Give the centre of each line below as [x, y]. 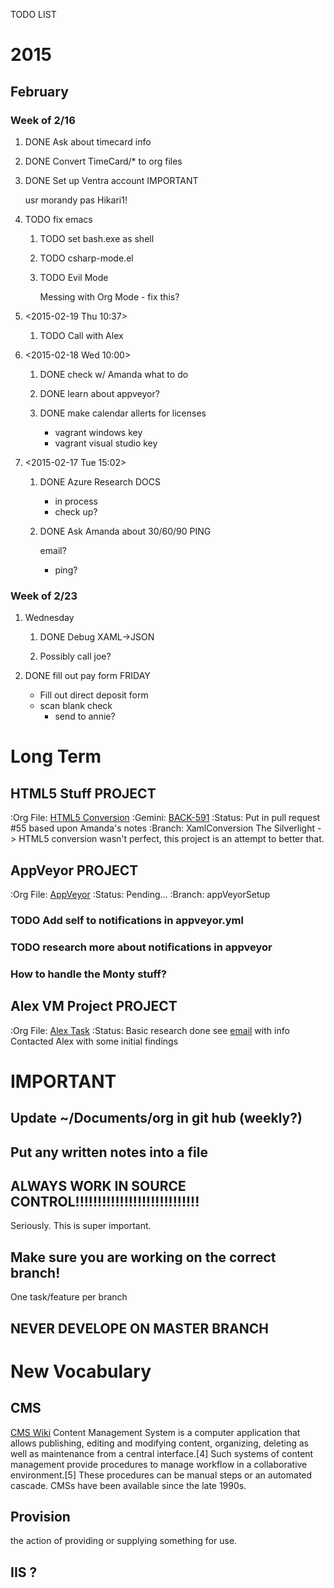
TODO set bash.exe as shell [97, 238]
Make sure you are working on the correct [143, 1257]
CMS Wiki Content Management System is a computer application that [155, 1432]
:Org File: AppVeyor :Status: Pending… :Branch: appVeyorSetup [140, 894]
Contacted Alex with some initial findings [94, 1041]
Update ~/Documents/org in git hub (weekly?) [156, 1118]
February [39, 91]
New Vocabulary [81, 1371]
